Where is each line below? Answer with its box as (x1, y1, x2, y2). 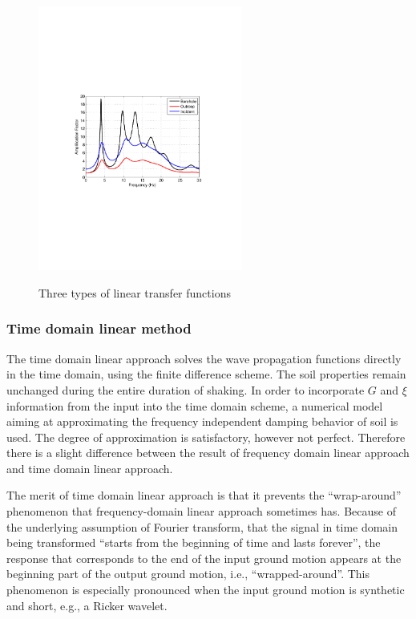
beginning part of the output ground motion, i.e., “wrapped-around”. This (6, 565, 370, 582)
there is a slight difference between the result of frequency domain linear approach (6, 444, 410, 461)
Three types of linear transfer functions (38, 284, 231, 301)
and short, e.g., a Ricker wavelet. (6, 597, 168, 613)
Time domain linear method (6, 318, 192, 338)
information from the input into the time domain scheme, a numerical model (6, 397, 383, 414)
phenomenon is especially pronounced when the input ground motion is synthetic (6, 581, 405, 598)
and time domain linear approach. (6, 459, 173, 476)
